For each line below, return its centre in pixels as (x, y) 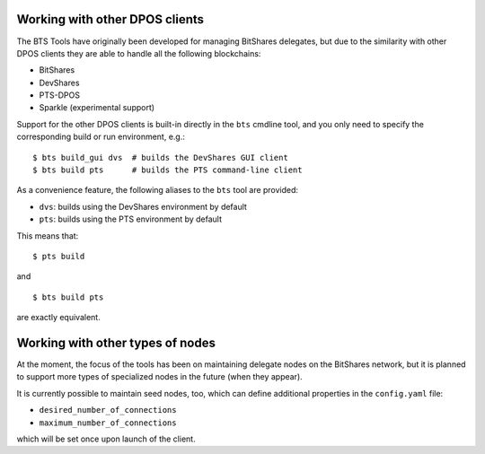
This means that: (48, 236)
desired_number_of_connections (108, 410)
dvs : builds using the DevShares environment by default (143, 206)
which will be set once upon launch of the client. (106, 439)
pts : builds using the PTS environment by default (131, 219)
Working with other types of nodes (116, 342)
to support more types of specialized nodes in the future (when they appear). (159, 377)
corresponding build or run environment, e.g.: (101, 137)
